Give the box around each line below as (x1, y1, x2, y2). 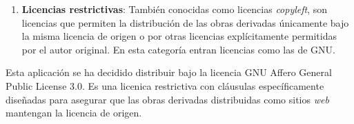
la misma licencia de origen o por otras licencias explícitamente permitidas (21, 29, 337, 43)
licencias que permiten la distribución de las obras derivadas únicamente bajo (21, 15, 349, 29)
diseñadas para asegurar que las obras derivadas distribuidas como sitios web (6, 92, 329, 106)
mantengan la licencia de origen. (6, 106, 142, 120)
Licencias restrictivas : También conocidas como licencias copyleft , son (21, 2, 328, 16)
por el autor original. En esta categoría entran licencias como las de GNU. (21, 42, 335, 56)
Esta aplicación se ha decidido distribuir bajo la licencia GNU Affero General (6, 65, 332, 79)
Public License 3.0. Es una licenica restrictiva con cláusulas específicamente (6, 78, 324, 92)
